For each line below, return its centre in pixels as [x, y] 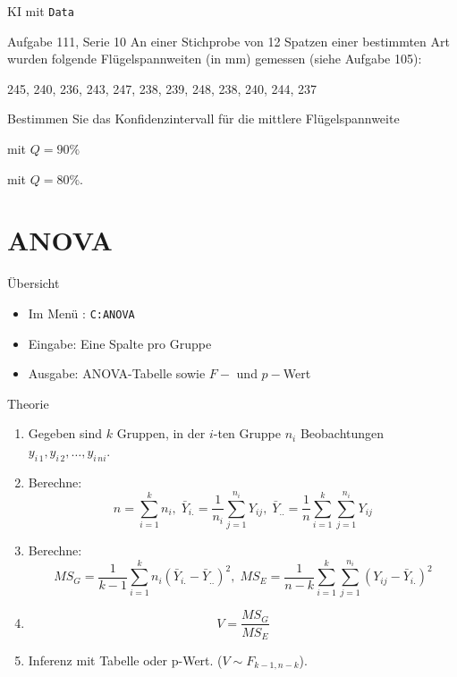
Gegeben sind [65, 433]
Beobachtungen [342, 433]
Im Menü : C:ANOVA [81, 313]
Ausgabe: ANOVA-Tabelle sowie [117, 373]
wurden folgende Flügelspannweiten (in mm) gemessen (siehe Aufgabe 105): [215, 59]
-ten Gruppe [247, 433]
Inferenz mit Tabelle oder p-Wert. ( [125, 660]
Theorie [28, 403]
